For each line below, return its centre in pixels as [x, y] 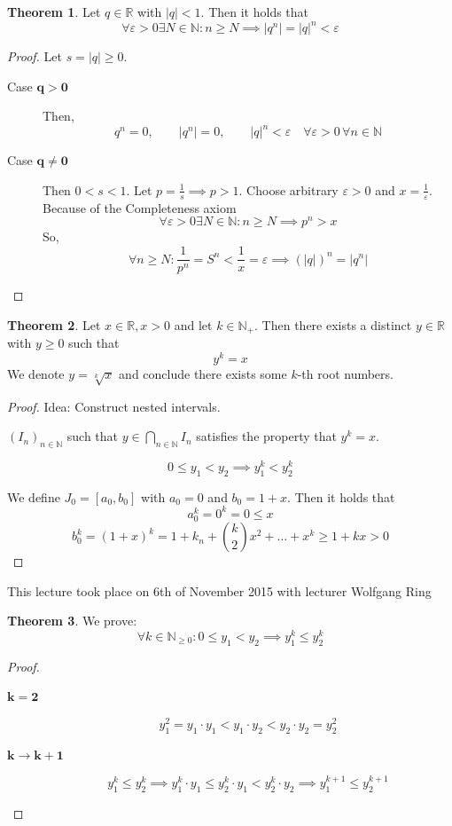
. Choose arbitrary [288, 189]
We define [34, 496]
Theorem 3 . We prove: [72, 621]
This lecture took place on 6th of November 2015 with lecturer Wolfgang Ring [219, 590]
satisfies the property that [266, 436]
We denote [36, 373]
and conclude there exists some [203, 373]
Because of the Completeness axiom [140, 207]
